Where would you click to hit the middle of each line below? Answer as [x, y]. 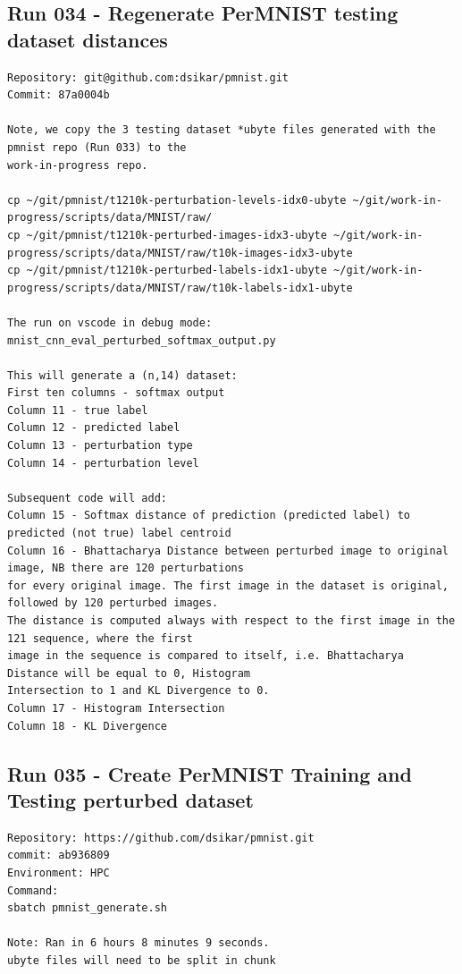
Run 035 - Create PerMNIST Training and [210, 773]
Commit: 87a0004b [59, 95]
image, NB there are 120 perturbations [126, 568]
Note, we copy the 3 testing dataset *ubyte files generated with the [222, 130]
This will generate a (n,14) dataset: [122, 375]
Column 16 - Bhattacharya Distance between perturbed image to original [228, 551]
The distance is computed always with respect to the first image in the [231, 621]
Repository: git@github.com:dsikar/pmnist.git [148, 77]
